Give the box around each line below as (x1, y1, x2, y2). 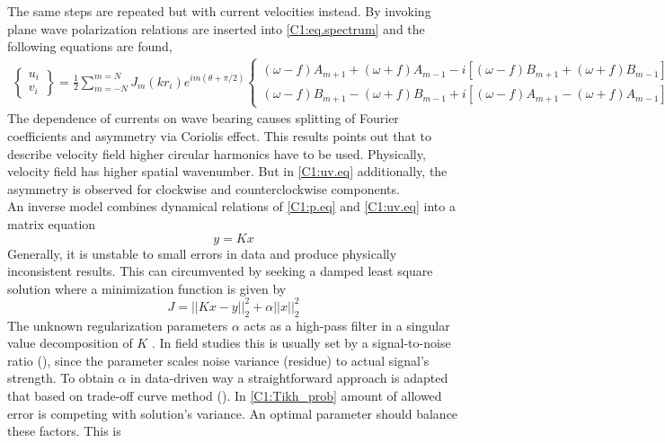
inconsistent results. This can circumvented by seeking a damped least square (7, 261, 433, 280)
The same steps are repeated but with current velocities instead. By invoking (7, 2, 431, 20)
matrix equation (7, 214, 96, 233)
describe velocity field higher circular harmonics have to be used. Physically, (7, 144, 426, 163)
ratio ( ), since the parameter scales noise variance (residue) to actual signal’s (7, 350, 430, 369)
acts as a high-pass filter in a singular (244, 315, 450, 334)
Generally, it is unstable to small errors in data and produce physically (7, 244, 397, 262)
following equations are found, (7, 37, 173, 56)
